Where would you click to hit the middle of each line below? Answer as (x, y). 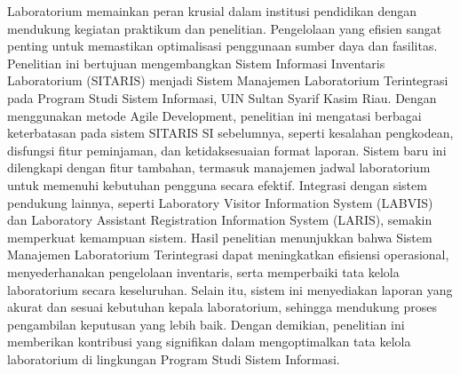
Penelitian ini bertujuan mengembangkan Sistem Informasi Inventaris (196, 63)
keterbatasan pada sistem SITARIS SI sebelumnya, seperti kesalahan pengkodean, (230, 133)
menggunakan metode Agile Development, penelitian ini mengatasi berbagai (214, 115)
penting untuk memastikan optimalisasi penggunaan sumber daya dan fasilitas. (222, 46)
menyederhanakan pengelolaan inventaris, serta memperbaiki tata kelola (203, 271)
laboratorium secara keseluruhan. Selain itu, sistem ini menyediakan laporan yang (230, 289)
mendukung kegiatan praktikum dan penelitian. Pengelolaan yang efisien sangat (225, 28)
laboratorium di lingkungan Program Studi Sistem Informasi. (174, 358)
